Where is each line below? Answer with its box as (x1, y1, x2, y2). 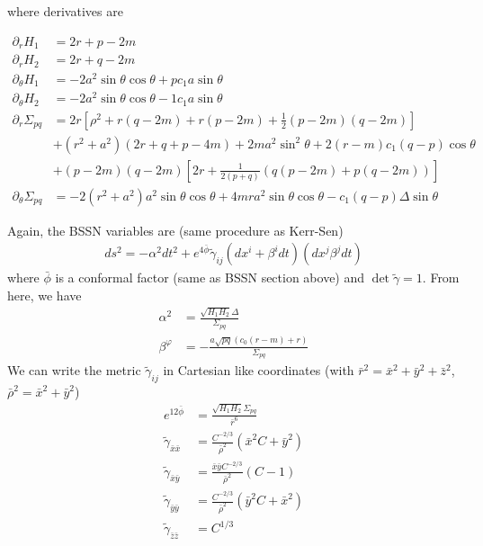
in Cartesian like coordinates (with (163, 361, 354, 380)
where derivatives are (7, 2, 123, 20)
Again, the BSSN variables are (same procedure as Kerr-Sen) (7, 220, 344, 239)
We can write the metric (7, 361, 141, 380)
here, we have (7, 286, 82, 305)
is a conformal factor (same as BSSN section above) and (55, 268, 365, 287)
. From (422, 268, 460, 287)
